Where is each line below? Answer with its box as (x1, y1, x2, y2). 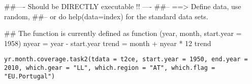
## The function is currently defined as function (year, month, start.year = (4, 28, 242, 38)
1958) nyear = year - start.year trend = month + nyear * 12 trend (4, 37, 211, 48)
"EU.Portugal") (4, 72, 55, 80)
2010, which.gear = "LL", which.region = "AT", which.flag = (4, 64, 215, 72)
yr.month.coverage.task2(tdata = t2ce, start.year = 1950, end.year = (4, 56, 248, 63)
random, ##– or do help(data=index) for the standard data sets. (4, 11, 208, 21)
